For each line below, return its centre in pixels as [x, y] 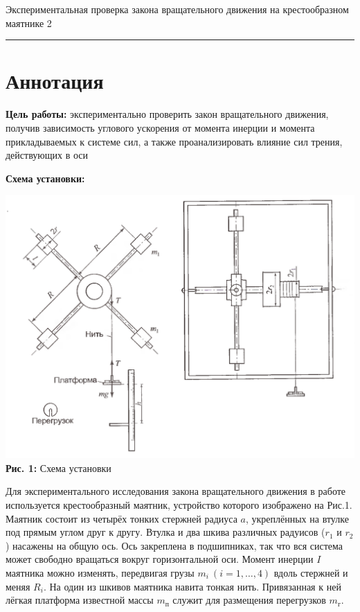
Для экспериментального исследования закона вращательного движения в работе [176, 491]
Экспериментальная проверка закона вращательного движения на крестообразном [177, 9]
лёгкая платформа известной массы [80, 600]
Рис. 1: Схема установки [58, 467]
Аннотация [55, 81]
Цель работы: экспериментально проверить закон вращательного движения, [167, 114]
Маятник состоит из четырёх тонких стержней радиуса [121, 518]
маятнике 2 [29, 23]
